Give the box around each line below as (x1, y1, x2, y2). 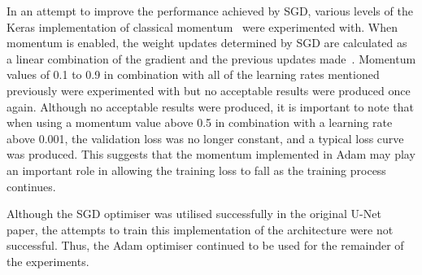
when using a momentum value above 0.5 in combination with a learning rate (7, 114, 393, 131)
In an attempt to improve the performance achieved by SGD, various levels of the (7, 2, 413, 19)
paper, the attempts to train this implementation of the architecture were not (7, 220, 394, 238)
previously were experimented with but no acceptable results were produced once (7, 81, 411, 98)
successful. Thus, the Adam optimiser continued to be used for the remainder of (7, 237, 404, 254)
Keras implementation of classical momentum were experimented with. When (7, 18, 398, 35)
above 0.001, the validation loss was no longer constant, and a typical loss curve (7, 129, 404, 146)
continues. (7, 177, 56, 194)
